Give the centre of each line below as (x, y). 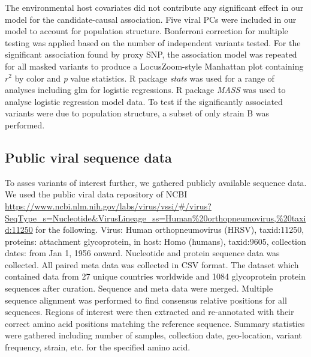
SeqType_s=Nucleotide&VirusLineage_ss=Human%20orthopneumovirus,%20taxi (155, 217)
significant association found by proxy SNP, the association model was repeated (151, 54)
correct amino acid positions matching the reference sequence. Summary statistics (155, 323)
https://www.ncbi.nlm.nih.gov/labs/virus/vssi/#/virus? (108, 205)
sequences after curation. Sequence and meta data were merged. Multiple (139, 288)
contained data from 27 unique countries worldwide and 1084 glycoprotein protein (155, 276)
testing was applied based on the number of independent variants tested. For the (153, 42)
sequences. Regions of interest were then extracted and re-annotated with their (150, 312)
